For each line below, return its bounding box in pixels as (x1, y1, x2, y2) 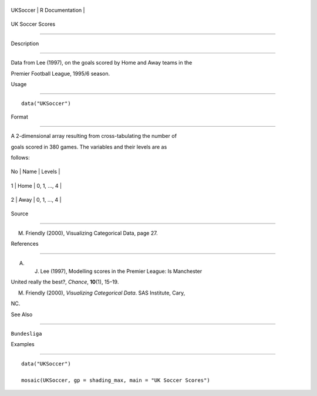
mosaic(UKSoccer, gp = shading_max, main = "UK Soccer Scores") (21, 377, 211, 384)
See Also (11, 311, 33, 318)
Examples (11, 341, 35, 348)
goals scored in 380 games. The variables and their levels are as (11, 143, 167, 150)
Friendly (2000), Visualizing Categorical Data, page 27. (25, 229, 158, 236)
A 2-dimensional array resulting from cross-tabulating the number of (11, 133, 177, 140)
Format (11, 113, 29, 120)
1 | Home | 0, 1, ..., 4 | (11, 182, 62, 189)
